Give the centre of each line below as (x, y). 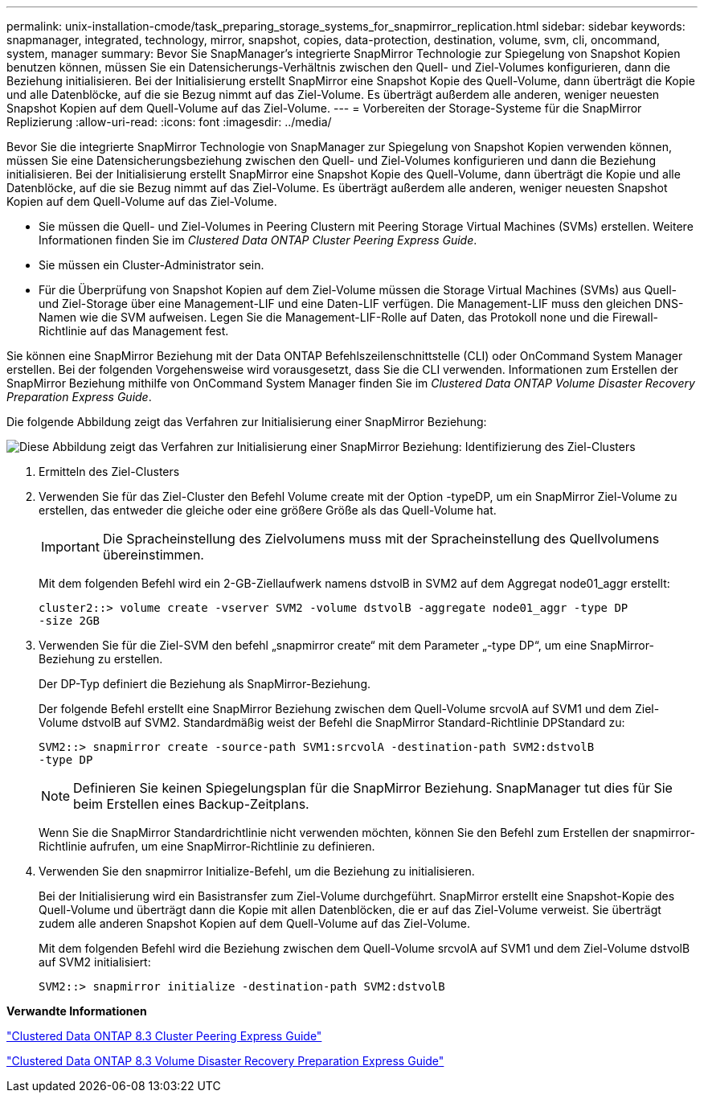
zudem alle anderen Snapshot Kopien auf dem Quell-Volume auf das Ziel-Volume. (255, 923)
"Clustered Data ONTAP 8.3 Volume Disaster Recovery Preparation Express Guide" (225, 1061)
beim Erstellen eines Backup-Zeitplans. (191, 804)
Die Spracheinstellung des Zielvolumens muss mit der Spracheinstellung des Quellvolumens (381, 539)
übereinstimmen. (153, 555)
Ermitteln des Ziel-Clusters (109, 472)
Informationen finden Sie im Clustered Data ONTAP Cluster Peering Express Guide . (258, 240)
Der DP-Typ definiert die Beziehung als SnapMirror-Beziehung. (205, 684)
